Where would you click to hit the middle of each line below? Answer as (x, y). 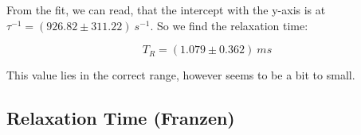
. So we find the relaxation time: (229, 25)
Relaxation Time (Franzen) (121, 118)
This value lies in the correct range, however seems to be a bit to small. (181, 75)
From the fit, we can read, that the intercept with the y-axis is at (166, 10)
